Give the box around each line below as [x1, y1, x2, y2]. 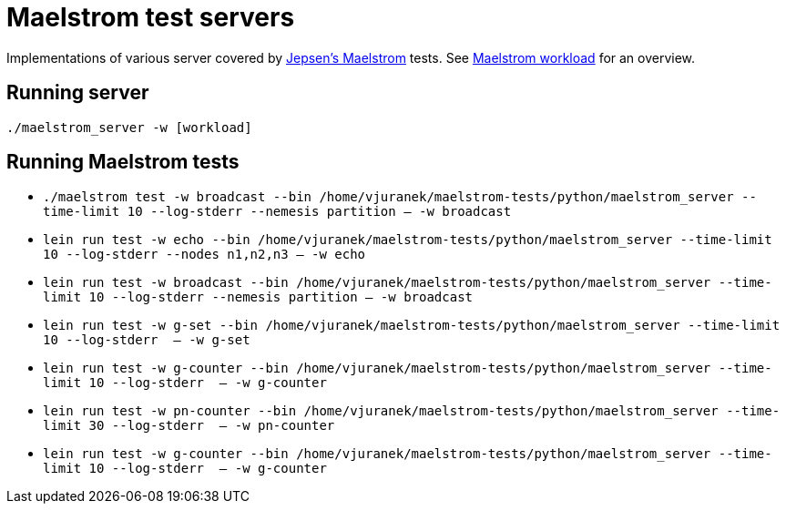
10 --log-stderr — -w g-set [43, 332, 250, 348]
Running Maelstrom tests [6, 150, 240, 174]
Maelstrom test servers [6, 2, 295, 33]
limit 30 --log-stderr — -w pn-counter [43, 418, 335, 434]
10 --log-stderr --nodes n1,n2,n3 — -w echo [43, 247, 366, 262]
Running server [6, 81, 149, 105]
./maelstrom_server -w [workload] [6, 119, 252, 135]
